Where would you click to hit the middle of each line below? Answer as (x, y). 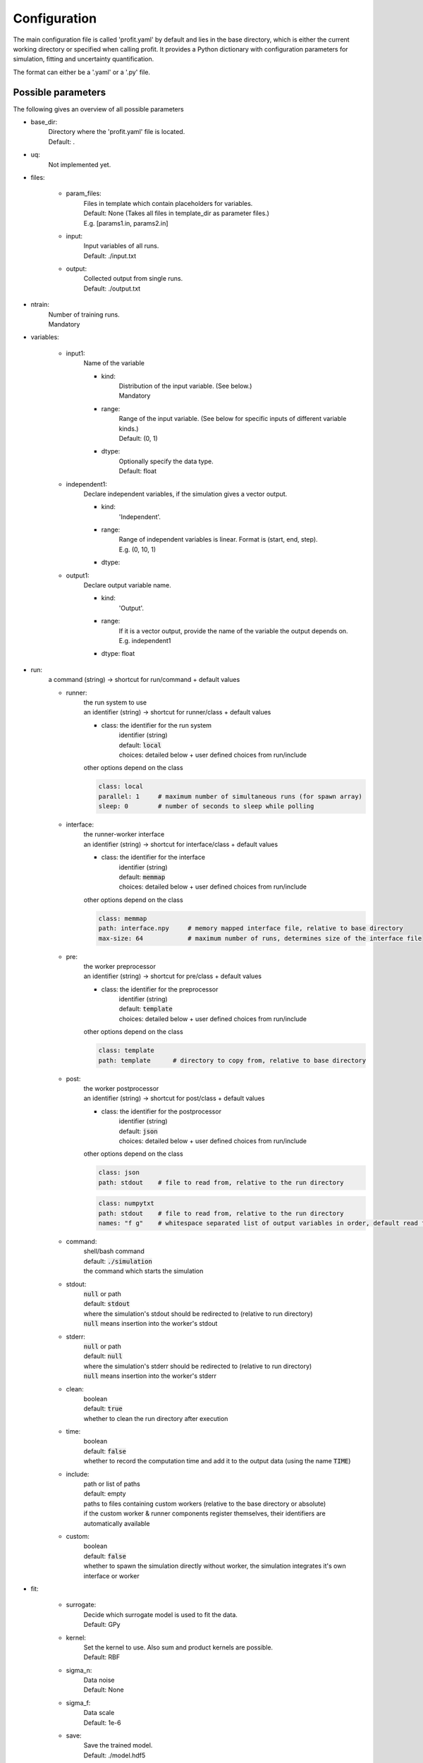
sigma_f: (78, 1702)
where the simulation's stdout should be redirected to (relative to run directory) (198, 1313)
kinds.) (129, 428)
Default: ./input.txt (110, 256)
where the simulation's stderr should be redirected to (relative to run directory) (198, 1366)
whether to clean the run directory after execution (156, 1418)
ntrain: (40, 305)
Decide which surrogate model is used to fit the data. (160, 1614)
